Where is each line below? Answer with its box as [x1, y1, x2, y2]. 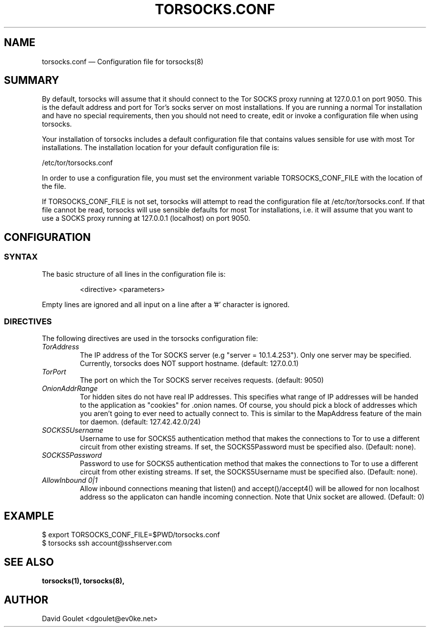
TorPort [42, 368, 66, 376]
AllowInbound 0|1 [42, 476, 98, 485]
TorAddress [42, 342, 80, 351]
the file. [42, 182, 66, 191]
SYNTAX [4, 252, 38, 262]
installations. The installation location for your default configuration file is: [42, 143, 279, 152]
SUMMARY [4, 74, 59, 87]
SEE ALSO [4, 555, 54, 568]
